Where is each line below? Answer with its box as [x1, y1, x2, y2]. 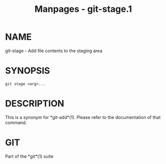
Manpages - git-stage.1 [34, 3, 132, 15]
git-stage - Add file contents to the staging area [5, 48, 103, 54]
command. [5, 119, 27, 125]
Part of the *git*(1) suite [5, 153, 54, 159]
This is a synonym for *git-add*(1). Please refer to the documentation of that [5, 114, 161, 120]
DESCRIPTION [5, 98, 64, 109]
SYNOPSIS [5, 65, 51, 76]
